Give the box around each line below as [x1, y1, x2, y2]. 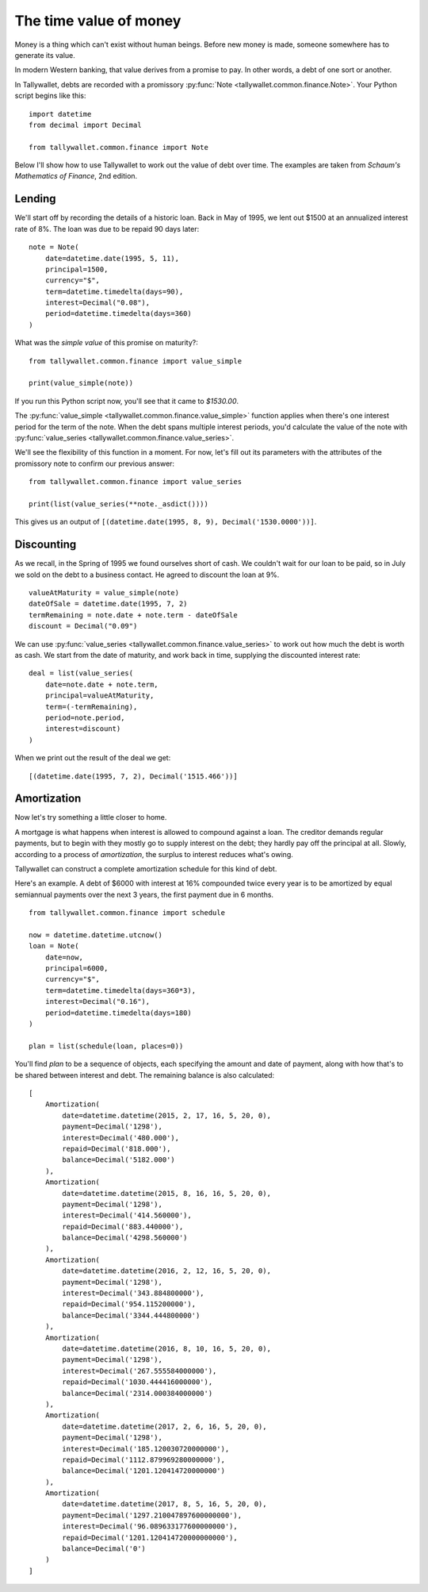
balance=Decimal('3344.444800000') [62, 1310, 201, 1320]
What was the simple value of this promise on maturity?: [14, 338, 198, 348]
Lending [14, 192, 56, 206]
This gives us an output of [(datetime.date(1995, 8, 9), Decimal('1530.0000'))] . [14, 517, 317, 527]
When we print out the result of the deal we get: [14, 753, 171, 763]
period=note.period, [44, 713, 125, 722]
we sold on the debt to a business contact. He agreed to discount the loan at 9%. [14, 570, 280, 579]
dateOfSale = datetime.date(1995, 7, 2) [29, 599, 188, 609]
